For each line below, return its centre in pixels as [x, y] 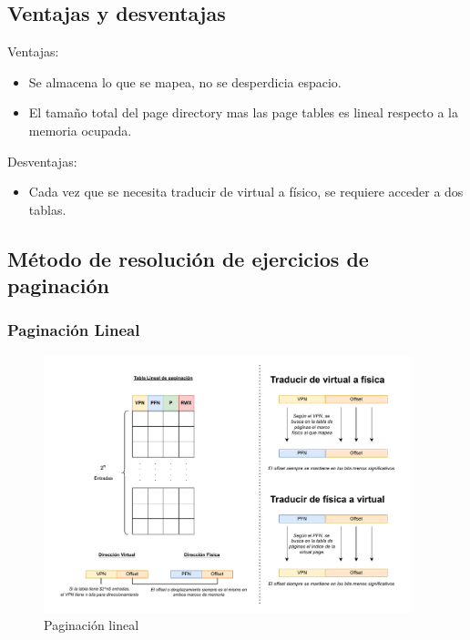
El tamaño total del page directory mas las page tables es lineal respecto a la [243, 112]
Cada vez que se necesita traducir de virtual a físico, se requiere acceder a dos [246, 192]
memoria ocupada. [80, 130]
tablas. [47, 209]
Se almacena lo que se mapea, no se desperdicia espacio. [185, 81]
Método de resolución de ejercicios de [188, 258]
